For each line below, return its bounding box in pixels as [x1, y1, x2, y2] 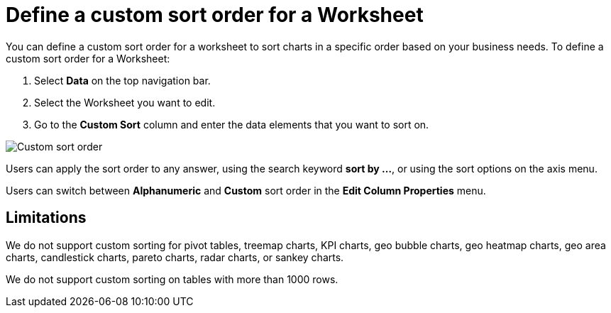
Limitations [6, 209, 87, 227]
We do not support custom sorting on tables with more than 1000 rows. [6, 273, 338, 285]
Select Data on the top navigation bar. [34, 74, 211, 87]
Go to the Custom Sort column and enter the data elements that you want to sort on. [34, 118, 429, 131]
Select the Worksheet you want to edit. [34, 96, 216, 109]
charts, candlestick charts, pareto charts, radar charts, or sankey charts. [6, 251, 344, 263]
